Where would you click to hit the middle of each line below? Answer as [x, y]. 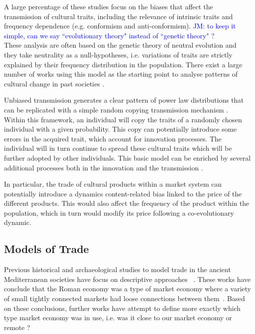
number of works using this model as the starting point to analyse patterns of [121, 74]
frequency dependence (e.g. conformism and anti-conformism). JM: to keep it [120, 26]
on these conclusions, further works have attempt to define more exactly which [122, 308]
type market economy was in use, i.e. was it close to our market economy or [118, 318]
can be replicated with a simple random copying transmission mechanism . [116, 109]
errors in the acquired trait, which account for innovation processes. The [113, 138]
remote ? [17, 327]
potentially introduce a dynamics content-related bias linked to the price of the [123, 193]
